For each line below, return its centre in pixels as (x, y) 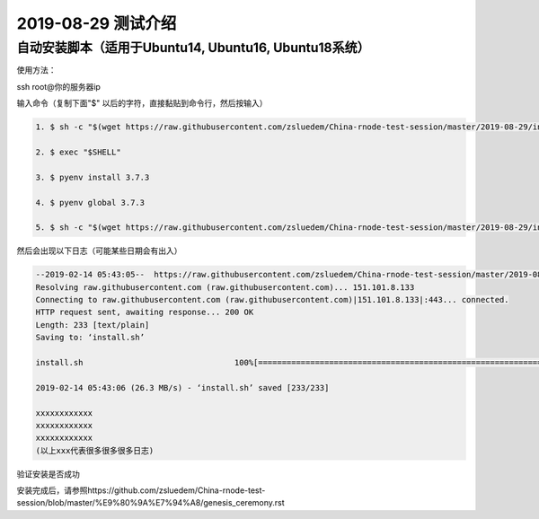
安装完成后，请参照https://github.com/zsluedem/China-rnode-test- (141, 490)
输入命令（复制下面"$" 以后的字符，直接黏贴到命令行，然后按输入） (142, 103)
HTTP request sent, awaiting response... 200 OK (145, 312)
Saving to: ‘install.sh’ (90, 338)
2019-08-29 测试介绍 (97, 23)
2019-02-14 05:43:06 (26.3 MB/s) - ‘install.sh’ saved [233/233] (182, 387)
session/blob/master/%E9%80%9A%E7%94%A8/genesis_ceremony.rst (150, 503)
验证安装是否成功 (48, 474)
